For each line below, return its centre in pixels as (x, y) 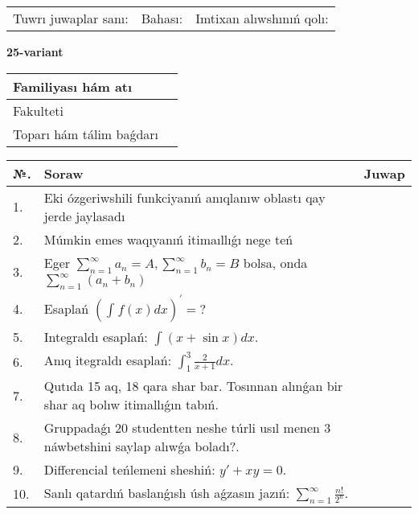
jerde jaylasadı (84, 216)
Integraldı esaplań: (96, 336)
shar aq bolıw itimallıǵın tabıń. (131, 405)
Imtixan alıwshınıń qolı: (262, 18)
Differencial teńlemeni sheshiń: (129, 470)
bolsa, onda (275, 262)
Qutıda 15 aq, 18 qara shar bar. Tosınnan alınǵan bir (193, 386)
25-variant (35, 51)
